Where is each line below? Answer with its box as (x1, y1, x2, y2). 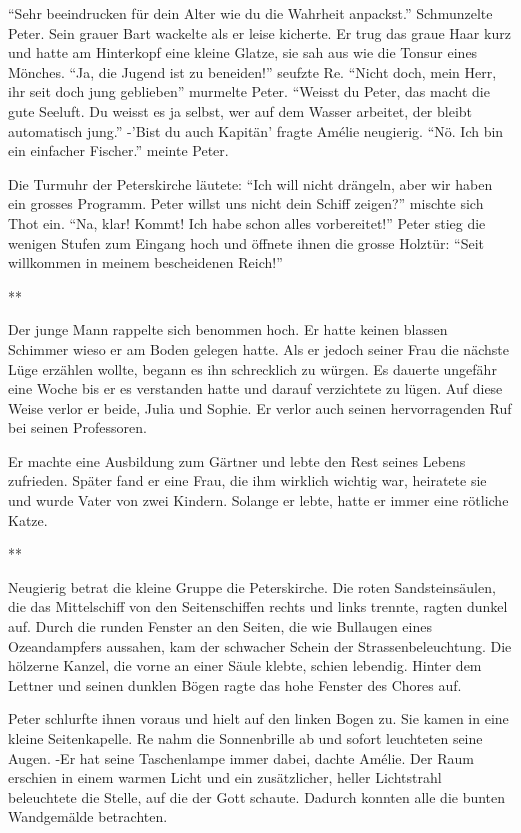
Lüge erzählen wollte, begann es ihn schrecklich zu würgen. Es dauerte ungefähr (8, 358, 497, 379)
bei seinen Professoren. (8, 417, 147, 438)
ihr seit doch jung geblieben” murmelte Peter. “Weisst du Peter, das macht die (8, 81, 490, 102)
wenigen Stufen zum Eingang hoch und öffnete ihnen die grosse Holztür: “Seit (8, 232, 485, 253)
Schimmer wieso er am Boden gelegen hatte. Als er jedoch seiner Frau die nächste (8, 338, 509, 359)
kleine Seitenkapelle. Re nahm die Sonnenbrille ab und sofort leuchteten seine (8, 728, 483, 748)
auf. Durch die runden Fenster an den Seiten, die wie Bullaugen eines (8, 616, 432, 637)
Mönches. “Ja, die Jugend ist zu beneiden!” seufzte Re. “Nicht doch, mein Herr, (8, 61, 497, 82)
